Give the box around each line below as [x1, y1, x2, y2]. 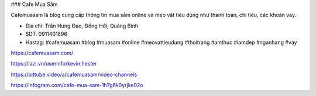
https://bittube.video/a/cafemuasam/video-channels [11, 71, 138, 78]
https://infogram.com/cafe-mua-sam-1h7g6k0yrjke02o [11, 82, 143, 89]
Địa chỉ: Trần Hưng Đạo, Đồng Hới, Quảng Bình [25, 22, 139, 29]
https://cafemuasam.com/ [11, 49, 74, 56]
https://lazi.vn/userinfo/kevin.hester [11, 60, 97, 67]
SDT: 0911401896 [25, 30, 67, 37]
